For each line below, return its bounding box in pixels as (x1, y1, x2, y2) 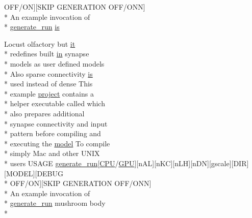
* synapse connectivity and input (4, 118, 108, 129)
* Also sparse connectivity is (4, 68, 93, 79)
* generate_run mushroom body (4, 198, 106, 208)
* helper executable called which (4, 98, 105, 109)
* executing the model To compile (4, 138, 110, 148)
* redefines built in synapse (4, 48, 89, 59)
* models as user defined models (4, 58, 105, 69)
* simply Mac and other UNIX (4, 148, 100, 159)
